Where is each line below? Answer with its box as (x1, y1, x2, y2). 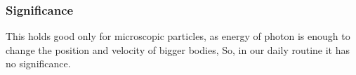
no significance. (6, 56, 71, 71)
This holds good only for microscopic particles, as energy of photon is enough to (6, 29, 350, 43)
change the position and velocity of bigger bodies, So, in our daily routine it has (6, 42, 350, 57)
